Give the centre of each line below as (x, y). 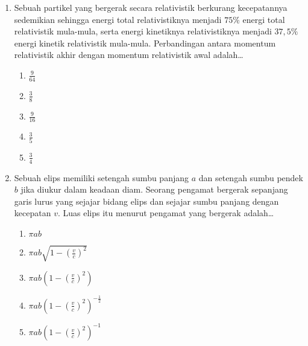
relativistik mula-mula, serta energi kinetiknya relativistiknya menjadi (143, 31)
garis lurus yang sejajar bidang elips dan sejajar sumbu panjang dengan (146, 201)
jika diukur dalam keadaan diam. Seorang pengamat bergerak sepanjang (154, 189)
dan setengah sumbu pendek (251, 177)
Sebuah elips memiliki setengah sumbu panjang (101, 177)
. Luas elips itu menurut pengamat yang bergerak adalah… (166, 213)
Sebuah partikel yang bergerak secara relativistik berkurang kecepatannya (151, 7)
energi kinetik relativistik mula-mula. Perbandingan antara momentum (145, 43)
